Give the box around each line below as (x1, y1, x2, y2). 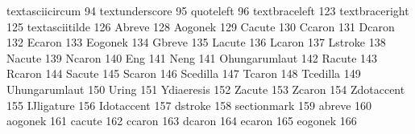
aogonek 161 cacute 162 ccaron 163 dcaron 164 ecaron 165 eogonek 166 (6, 112, 357, 129)
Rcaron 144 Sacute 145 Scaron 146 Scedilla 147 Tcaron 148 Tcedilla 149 (6, 65, 361, 82)
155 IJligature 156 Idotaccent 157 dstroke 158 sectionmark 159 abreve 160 (6, 96, 372, 113)
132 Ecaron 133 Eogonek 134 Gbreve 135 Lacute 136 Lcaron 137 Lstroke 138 (6, 34, 386, 51)
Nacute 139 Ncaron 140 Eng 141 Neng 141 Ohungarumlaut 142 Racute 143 (6, 49, 378, 66)
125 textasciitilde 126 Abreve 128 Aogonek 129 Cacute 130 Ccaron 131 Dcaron (6, 18, 395, 35)
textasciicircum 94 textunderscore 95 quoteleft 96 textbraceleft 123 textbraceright (6, 2, 409, 18)
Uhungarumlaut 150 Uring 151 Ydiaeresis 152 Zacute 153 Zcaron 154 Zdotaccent (6, 80, 405, 97)
